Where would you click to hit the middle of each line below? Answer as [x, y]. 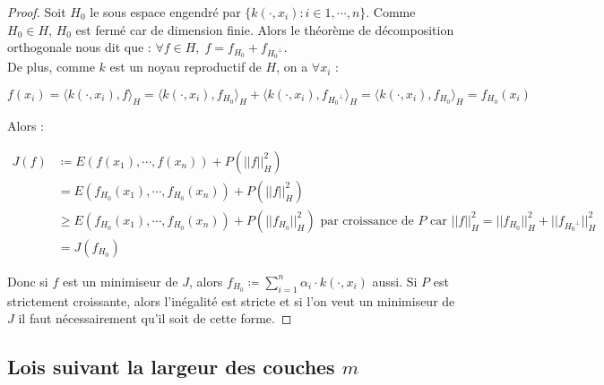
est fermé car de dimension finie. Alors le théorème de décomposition [265, 29]
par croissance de [367, 221]
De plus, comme [51, 67]
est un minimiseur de [120, 281]
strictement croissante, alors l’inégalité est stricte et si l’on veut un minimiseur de [231, 300]
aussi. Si [395, 281]
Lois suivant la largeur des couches [171, 367]
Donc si [28, 281]
